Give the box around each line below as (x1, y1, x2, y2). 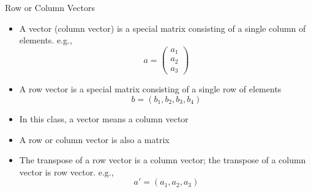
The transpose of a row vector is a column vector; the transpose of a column (19, 153, 306, 166)
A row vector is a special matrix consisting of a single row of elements (19, 83, 282, 95)
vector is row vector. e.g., (19, 165, 114, 178)
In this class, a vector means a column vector (19, 112, 189, 125)
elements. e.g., (19, 34, 72, 46)
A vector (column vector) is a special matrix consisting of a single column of (19, 21, 306, 34)
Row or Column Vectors (5, 1, 95, 13)
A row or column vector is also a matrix (19, 133, 170, 146)
